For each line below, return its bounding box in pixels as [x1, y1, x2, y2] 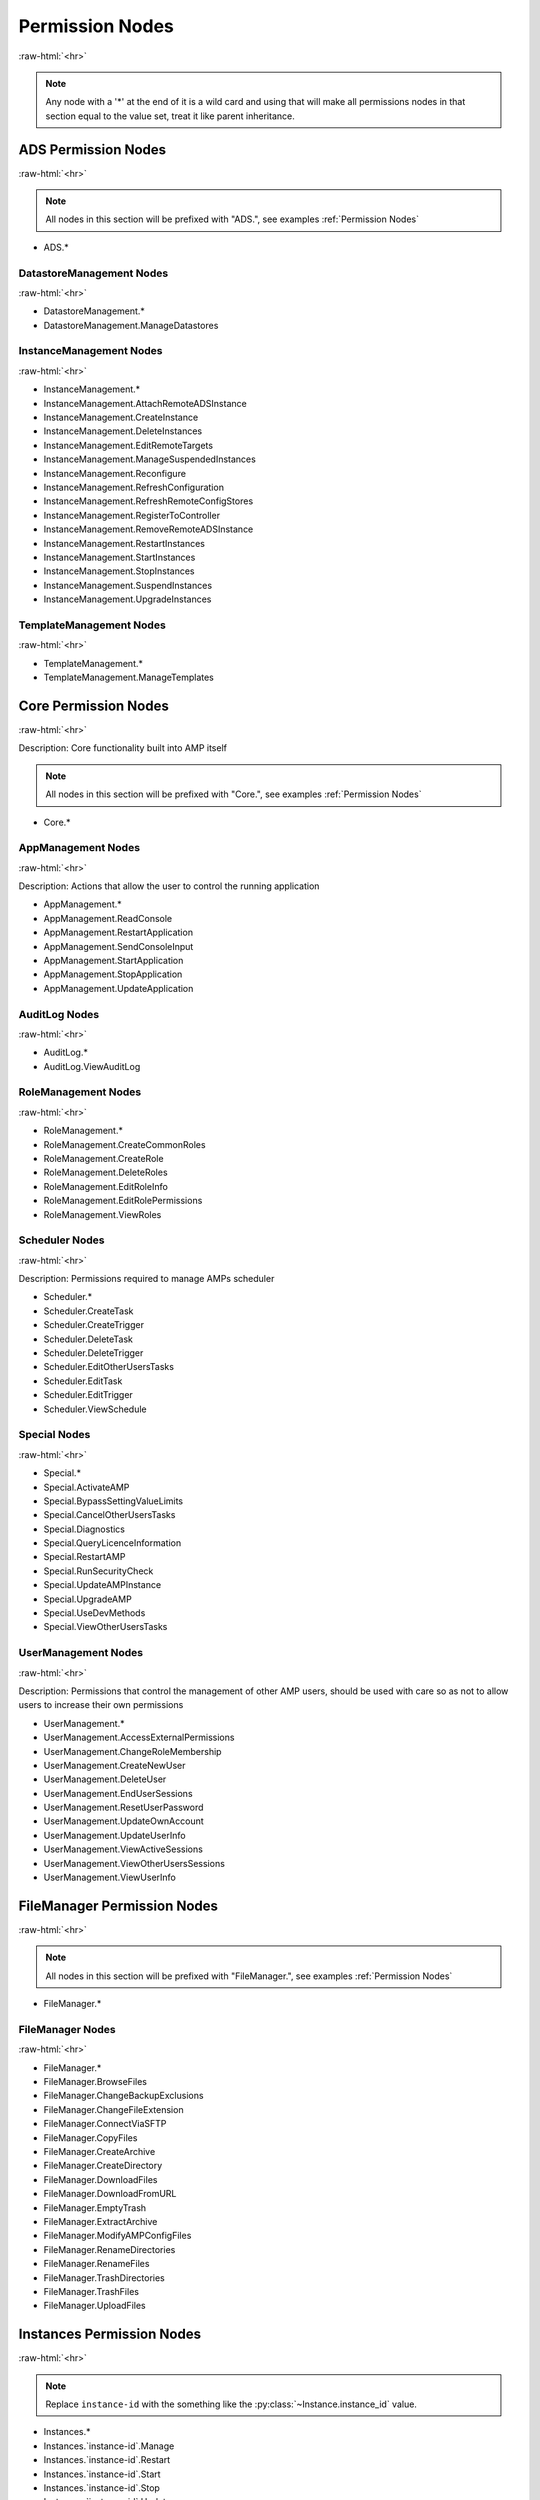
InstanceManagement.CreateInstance [43, 411, 199, 424]
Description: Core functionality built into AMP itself [18, 742, 227, 754]
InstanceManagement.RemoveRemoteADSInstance [43, 523, 254, 535]
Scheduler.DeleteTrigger [43, 1347, 144, 1359]
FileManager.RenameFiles [43, 2258, 150, 2270]
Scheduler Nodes [18, 1233, 105, 1247]
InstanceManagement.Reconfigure [43, 467, 187, 479]
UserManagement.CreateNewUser [43, 1759, 186, 1771]
